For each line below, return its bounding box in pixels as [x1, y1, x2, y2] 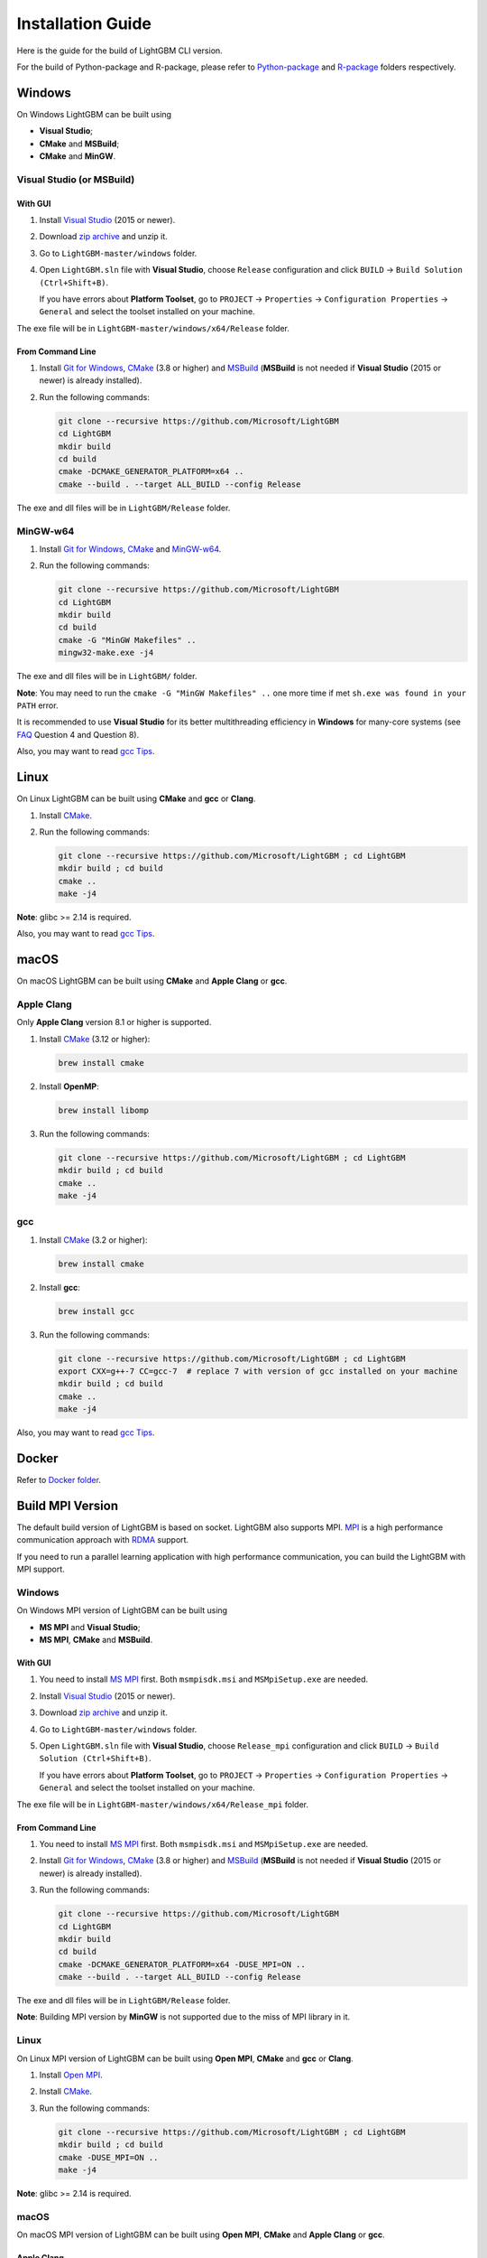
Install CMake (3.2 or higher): [39, 1234, 148, 1246]
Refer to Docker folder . [16, 1475, 101, 1486]
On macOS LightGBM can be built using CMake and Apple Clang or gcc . [16, 975, 288, 986]
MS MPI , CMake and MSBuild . [39, 1635, 153, 1646]
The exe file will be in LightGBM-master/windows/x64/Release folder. [16, 322, 290, 333]
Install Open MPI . [39, 2069, 103, 2080]
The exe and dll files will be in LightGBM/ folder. [16, 671, 198, 682]
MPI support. [16, 1563, 65, 1575]
